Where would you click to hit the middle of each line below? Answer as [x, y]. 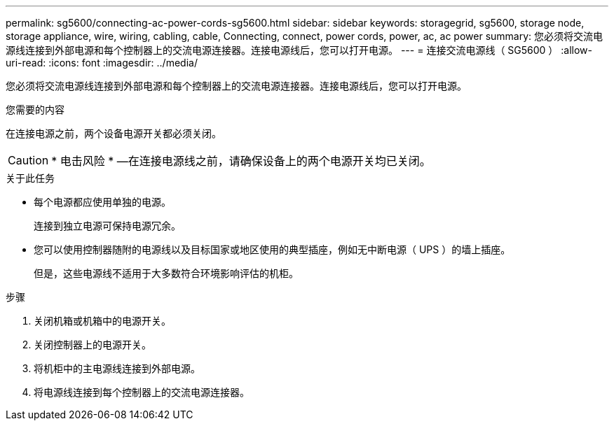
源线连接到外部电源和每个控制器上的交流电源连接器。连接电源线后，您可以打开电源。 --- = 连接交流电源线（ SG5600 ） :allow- [299, 50]
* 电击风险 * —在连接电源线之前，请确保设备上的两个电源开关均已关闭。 [241, 161]
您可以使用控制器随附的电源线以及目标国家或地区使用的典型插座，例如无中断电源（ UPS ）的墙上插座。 [272, 249]
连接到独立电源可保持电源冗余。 [107, 226]
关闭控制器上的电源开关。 [93, 345]
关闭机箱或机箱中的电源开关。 [102, 321]
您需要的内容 [35, 109]
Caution [28, 160]
